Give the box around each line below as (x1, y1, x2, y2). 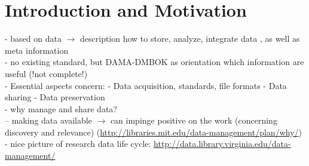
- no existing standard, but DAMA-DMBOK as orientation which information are (5, 56, 304, 68)
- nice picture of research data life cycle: (5, 137, 151, 150)
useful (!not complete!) (5, 67, 88, 79)
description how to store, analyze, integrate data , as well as (80, 32, 300, 45)
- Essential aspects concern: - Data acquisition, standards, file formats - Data (5, 79, 287, 91)
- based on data (5, 32, 62, 45)
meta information (5, 44, 69, 56)
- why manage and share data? (5, 102, 117, 115)
